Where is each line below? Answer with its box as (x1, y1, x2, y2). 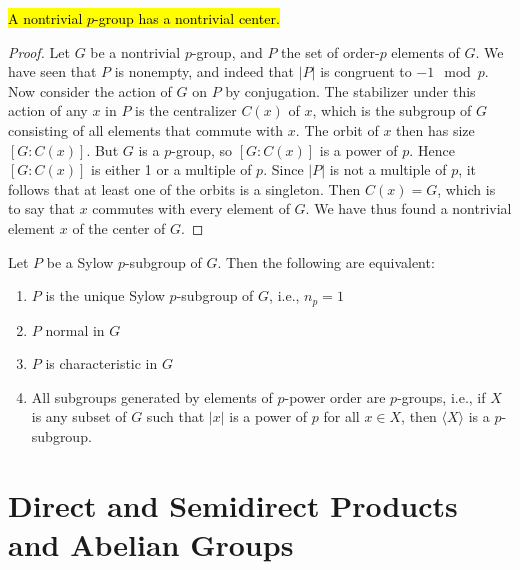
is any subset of (31, 406, 127, 427)
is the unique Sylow (45, 285, 165, 306)
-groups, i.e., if (397, 386, 486, 407)
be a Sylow (46, 251, 114, 272)
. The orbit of (295, 119, 379, 140)
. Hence (409, 139, 455, 160)
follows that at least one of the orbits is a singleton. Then (8, 178, 361, 199)
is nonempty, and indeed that (114, 61, 295, 82)
